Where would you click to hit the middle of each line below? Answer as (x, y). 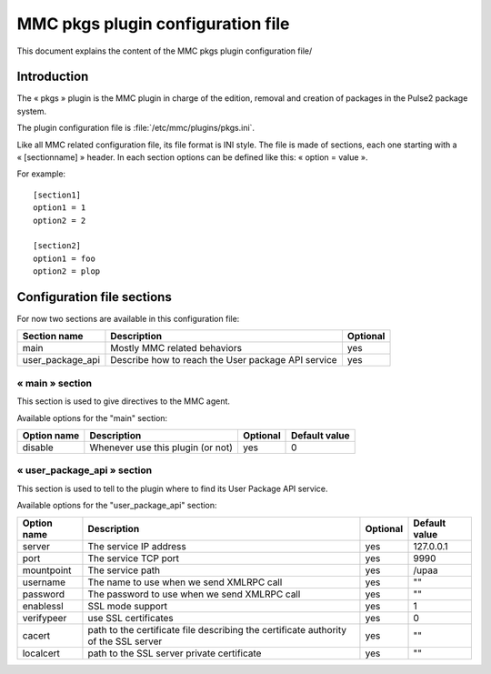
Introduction (53, 77)
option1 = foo (64, 258)
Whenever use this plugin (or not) (161, 448)
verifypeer (45, 618)
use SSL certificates (131, 618)
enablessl (43, 606)
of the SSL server (125, 641)
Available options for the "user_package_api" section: (117, 506)
